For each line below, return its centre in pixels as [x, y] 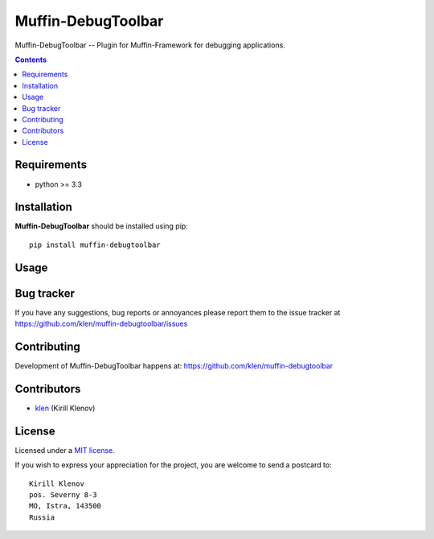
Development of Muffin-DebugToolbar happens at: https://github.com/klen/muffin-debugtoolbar [174, 366]
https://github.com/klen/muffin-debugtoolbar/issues [101, 324]
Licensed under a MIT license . [65, 450]
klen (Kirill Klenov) [65, 408]
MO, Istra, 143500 [66, 506]
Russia [42, 517]
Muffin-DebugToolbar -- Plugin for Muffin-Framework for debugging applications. [150, 45]
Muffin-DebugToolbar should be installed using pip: [101, 226]
